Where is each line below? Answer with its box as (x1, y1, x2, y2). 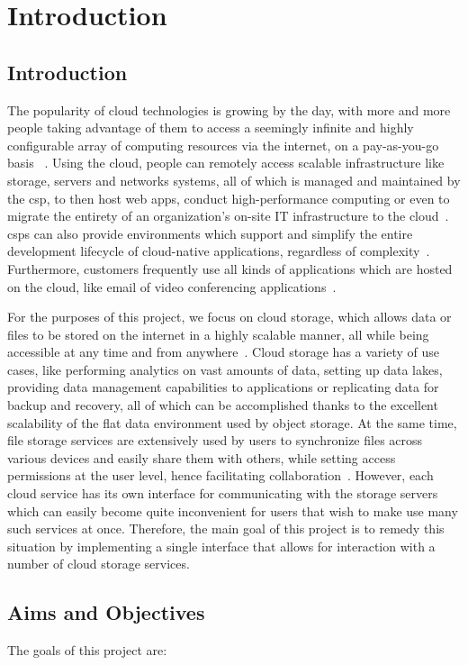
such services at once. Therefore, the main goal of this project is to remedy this (7, 519, 445, 538)
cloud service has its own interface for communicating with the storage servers (7, 484, 438, 503)
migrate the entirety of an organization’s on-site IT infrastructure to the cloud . (7, 206, 449, 225)
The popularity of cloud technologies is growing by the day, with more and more (7, 100, 451, 119)
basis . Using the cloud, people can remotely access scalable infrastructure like (7, 153, 445, 172)
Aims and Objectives (7, 598, 205, 626)
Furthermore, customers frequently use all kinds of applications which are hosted (7, 259, 453, 278)
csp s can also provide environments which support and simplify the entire (7, 223, 413, 242)
